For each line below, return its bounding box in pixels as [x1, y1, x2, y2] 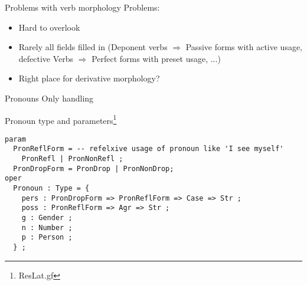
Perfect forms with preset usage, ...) [92, 52, 221, 64]
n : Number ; [21, 223, 73, 232]
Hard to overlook [18, 21, 80, 33]
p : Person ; [21, 233, 73, 242]
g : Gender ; [21, 214, 73, 222]
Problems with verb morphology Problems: [5, 1, 160, 13]
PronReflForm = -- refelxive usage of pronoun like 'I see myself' [13, 145, 284, 153]
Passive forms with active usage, [185, 41, 303, 53]
